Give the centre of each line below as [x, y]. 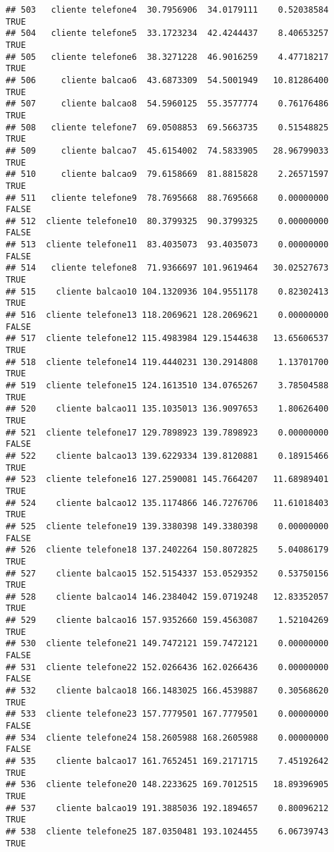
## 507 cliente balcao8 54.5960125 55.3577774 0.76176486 [167, 104]
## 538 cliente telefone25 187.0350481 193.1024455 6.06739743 [167, 831]
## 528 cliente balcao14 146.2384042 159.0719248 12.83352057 [167, 597]
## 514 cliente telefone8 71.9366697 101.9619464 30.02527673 [167, 268]
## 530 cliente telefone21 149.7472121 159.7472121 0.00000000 [167, 644]
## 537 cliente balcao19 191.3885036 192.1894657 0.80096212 [167, 808]
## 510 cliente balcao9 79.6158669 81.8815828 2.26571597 [167, 174]
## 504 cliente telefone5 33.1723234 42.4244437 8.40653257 [167, 33]
